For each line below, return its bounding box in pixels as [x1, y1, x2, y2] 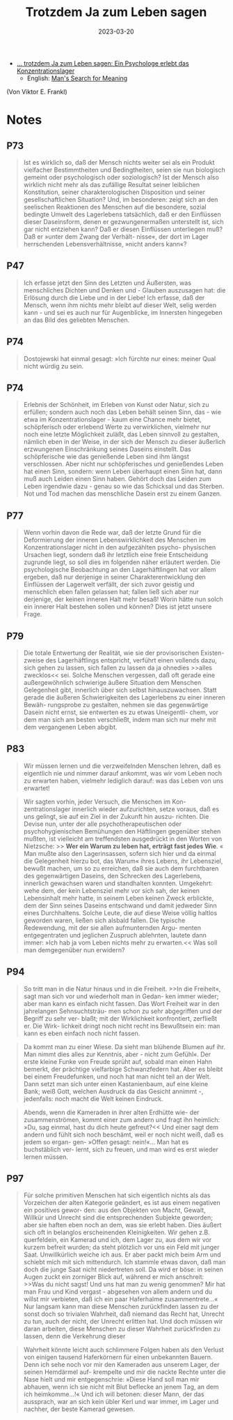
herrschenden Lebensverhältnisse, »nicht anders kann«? [23, 239, 187, 248]
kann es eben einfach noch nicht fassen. [23, 1029, 140, 1037]
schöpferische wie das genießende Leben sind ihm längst [23, 452, 189, 461]
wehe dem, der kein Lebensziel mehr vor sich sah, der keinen [23, 886, 200, 894]
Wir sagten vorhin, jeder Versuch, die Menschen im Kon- [23, 797, 186, 806]
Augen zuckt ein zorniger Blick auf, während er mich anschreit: [23, 1273, 204, 1281]
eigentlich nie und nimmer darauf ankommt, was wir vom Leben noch [23, 769, 223, 777]
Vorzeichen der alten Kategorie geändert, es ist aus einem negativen [23, 1199, 220, 1207]
